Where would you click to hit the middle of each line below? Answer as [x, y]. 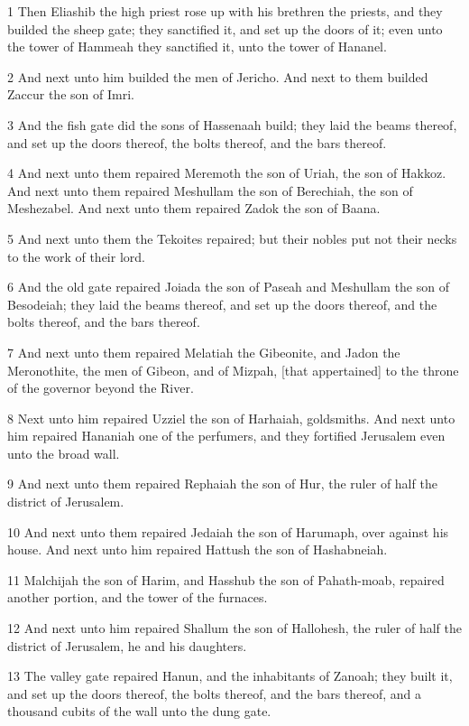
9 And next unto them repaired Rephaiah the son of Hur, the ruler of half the [222, 484]
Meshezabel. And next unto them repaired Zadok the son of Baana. [194, 208]
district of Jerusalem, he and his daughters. [127, 645]
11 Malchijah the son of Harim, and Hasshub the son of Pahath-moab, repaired [226, 579]
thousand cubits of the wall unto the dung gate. [139, 711]
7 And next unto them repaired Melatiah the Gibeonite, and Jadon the [204, 352]
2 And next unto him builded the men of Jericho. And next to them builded [218, 76]
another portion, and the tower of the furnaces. [138, 597]
